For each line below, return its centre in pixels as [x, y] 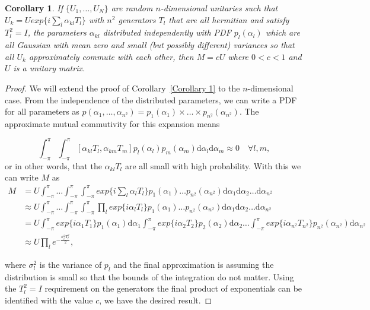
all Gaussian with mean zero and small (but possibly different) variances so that [150, 45]
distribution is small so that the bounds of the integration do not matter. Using [149, 276]
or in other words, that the [53, 165]
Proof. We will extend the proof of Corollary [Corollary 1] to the [122, 88]
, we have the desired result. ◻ [156, 300]
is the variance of [71, 264]
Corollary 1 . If [34, 8]
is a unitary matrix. [49, 68]
